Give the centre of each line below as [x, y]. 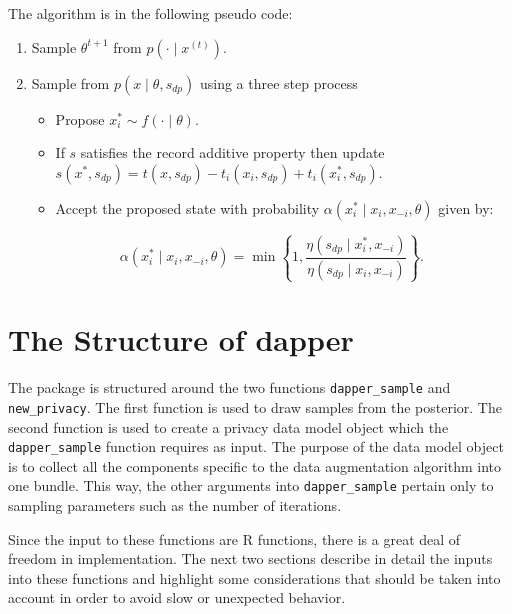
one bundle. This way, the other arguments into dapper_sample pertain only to [251, 485]
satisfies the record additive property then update [232, 152]
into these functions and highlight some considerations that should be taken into [254, 577]
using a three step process [278, 82]
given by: [466, 207]
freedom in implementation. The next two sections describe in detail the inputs [250, 558]
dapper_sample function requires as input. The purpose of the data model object [256, 446]
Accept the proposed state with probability [187, 207]
